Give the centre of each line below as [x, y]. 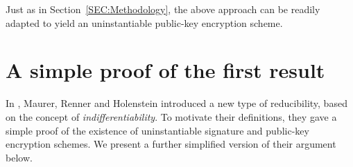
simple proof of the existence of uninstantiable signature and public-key [157, 130]
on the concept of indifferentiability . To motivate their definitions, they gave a [171, 116]
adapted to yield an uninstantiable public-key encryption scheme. [144, 22]
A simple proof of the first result [165, 70]
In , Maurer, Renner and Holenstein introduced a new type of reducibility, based [176, 103]
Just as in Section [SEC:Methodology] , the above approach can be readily [163, 9]
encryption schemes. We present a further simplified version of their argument [171, 144]
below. [19, 157]
